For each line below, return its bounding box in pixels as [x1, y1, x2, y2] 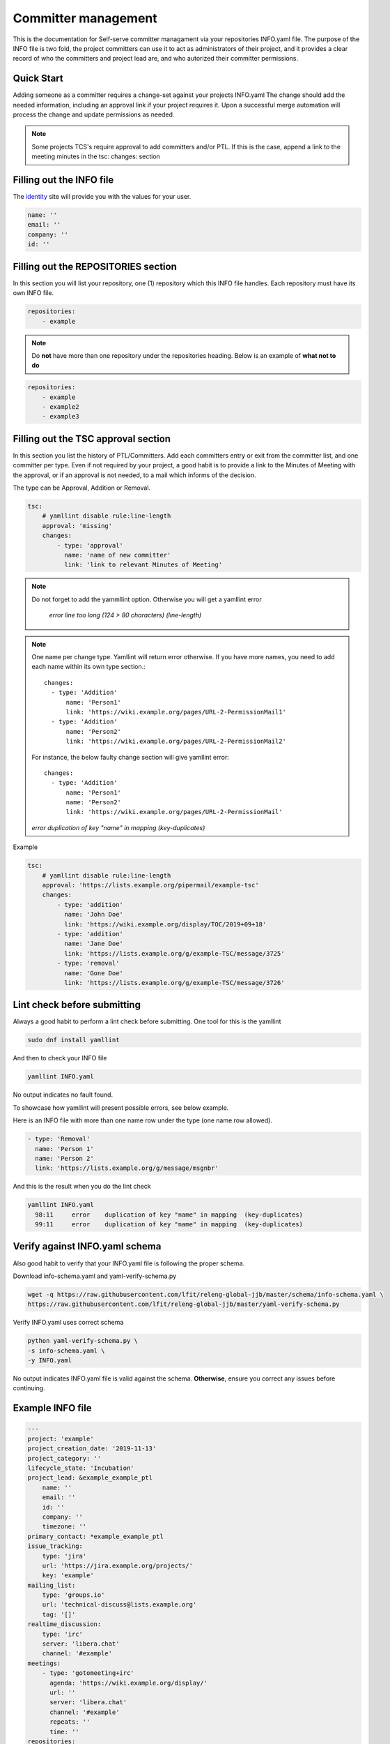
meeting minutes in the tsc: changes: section [31, 152, 160, 160]
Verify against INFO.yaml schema [13, 1240, 162, 1252]
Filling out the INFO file [13, 174, 114, 186]
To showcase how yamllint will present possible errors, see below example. [13, 1103, 229, 1112]
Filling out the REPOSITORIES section [13, 260, 177, 272]
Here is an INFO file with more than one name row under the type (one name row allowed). [13, 1116, 273, 1125]
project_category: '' [27, 1454, 102, 1462]
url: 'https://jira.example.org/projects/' [42, 1561, 193, 1570]
